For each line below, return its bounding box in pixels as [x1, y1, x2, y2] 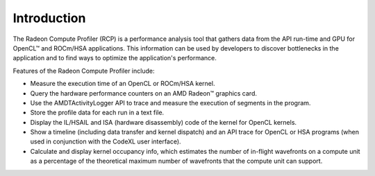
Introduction [12, 10, 86, 26]
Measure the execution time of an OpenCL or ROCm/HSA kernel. [30, 80, 215, 88]
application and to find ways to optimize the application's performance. [12, 54, 217, 62]
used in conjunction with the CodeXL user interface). [30, 137, 181, 146]
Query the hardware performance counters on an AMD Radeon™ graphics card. [30, 89, 257, 97]
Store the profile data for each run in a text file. [30, 108, 165, 117]
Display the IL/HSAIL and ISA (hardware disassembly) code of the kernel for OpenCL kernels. [30, 118, 297, 126]
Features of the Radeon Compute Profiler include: [12, 67, 155, 75]
